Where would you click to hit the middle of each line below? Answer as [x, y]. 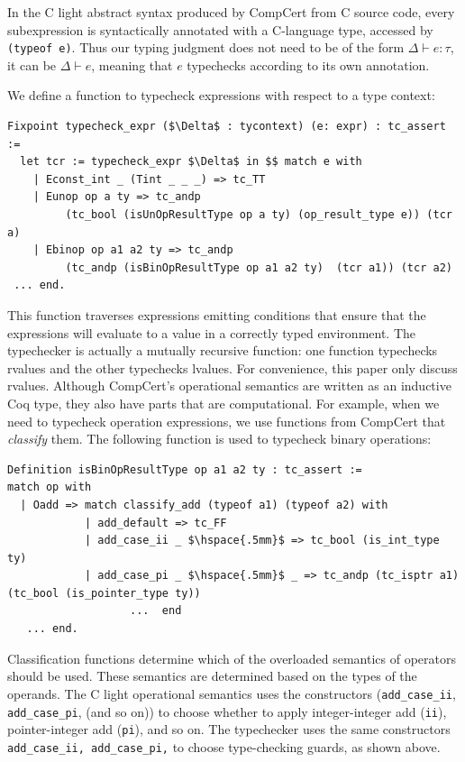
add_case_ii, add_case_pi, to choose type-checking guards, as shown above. [224, 746]
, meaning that [132, 64]
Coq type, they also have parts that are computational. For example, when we [223, 403]
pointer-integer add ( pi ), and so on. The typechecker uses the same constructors [229, 729]
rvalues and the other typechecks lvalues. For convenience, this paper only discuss [232, 367]
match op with [50, 487]
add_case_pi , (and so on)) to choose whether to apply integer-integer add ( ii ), [227, 711]
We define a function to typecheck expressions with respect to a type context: [221, 95]
